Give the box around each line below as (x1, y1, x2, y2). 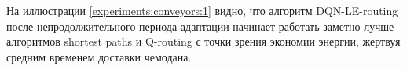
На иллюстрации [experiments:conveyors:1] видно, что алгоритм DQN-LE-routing (6, 2, 398, 18)
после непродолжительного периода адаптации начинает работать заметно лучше (6, 17, 394, 34)
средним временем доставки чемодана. (6, 48, 192, 64)
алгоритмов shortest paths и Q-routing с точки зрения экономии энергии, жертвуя (6, 33, 401, 50)
